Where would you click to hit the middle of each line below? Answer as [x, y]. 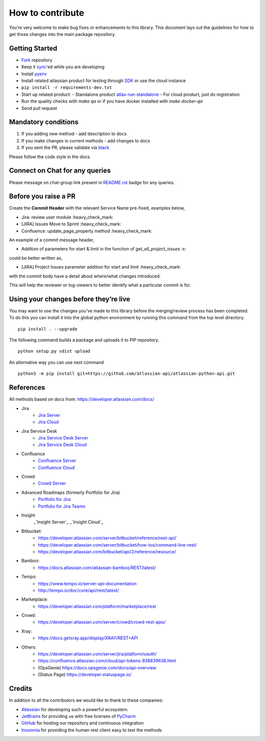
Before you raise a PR [42, 196]
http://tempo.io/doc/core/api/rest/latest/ [79, 590]
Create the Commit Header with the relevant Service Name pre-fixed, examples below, [97, 208]
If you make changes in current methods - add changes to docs [86, 140]
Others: [29, 647]
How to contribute [47, 13]
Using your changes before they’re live [70, 299]
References [27, 388]
